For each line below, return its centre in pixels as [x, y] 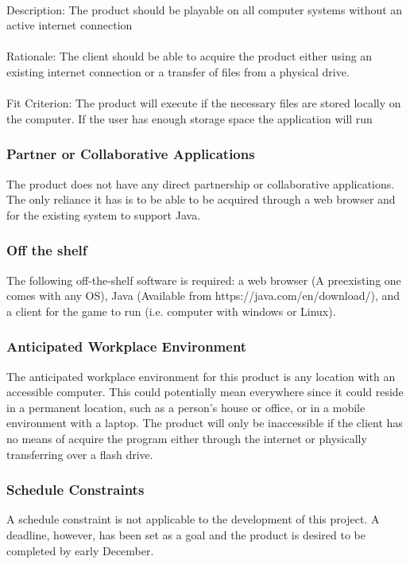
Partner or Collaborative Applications [131, 154]
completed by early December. [80, 550]
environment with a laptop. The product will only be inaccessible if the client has [205, 423]
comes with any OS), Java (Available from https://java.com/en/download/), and [203, 296]
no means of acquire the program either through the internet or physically [187, 438]
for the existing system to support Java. [104, 214]
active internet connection [70, 25]
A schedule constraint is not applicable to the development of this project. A [193, 519]
